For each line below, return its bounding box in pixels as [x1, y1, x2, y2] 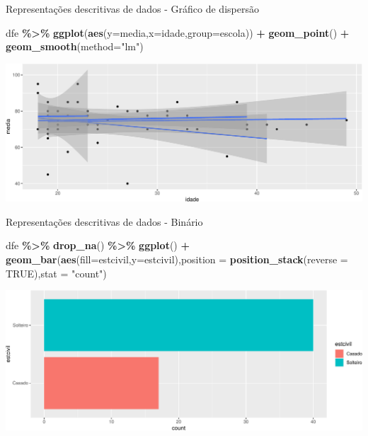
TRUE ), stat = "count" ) [6, 265, 107, 280]
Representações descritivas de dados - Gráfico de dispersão [6, 1, 259, 16]
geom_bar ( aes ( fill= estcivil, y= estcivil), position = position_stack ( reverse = [6, 251, 348, 266]
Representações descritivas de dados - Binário [6, 214, 203, 229]
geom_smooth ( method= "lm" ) [6, 39, 144, 54]
